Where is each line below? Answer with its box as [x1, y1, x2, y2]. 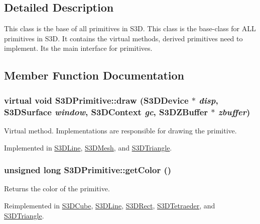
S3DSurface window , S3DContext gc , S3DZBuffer [4, 105, 208, 118]
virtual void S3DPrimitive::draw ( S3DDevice [4, 94, 189, 106]
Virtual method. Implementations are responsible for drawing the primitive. [4, 125, 237, 135]
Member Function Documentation [4, 67, 185, 83]
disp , [199, 94, 218, 106]
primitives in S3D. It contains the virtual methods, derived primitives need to [4, 33, 243, 43]
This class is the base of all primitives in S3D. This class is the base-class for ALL [4, 23, 256, 34]
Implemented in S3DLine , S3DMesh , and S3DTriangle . [4, 142, 172, 153]
